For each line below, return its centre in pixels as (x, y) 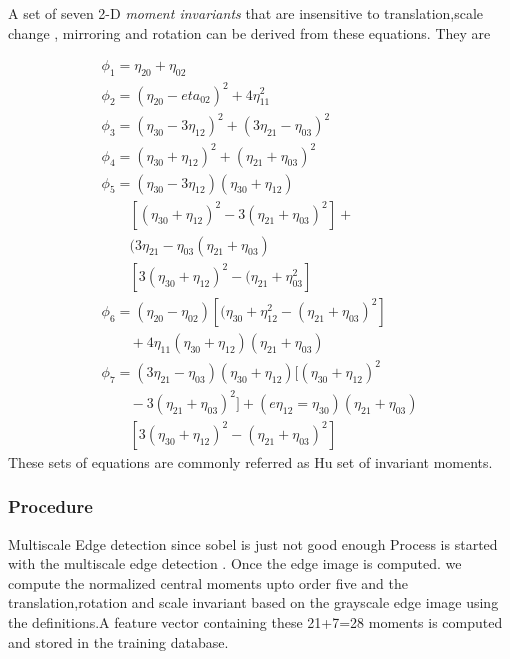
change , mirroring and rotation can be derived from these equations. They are (249, 32)
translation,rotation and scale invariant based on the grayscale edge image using (253, 602)
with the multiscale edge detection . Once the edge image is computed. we (235, 563)
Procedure (50, 506)
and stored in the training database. (118, 641)
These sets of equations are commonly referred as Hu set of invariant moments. (250, 461)
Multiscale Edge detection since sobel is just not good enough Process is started (253, 543)
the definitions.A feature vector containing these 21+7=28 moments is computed (255, 622)
